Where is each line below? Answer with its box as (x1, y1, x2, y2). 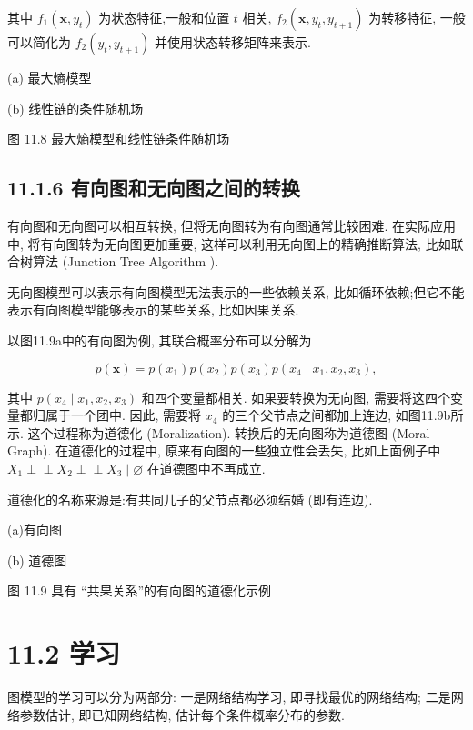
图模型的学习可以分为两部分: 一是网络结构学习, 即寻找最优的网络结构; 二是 (7, 687, 451, 706)
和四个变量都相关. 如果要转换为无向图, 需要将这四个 (141, 387, 450, 406)
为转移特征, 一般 (368, 8, 466, 26)
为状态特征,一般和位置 (98, 8, 230, 26)
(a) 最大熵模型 (7, 68, 92, 86)
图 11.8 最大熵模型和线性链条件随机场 (7, 129, 230, 148)
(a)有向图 (7, 520, 62, 539)
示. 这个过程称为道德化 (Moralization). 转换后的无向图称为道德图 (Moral (7, 423, 430, 442)
